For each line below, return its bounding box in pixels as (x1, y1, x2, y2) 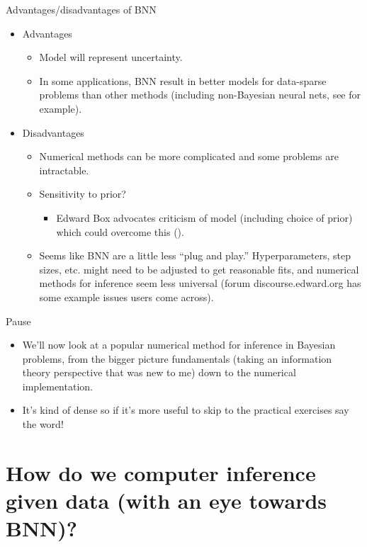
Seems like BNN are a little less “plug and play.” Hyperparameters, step (39, 248, 351, 263)
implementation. (22, 378, 93, 393)
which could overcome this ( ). (56, 224, 184, 239)
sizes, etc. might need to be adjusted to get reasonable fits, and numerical (39, 261, 359, 276)
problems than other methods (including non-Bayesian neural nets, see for (39, 87, 361, 102)
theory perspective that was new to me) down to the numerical (22, 365, 296, 380)
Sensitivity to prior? (39, 186, 126, 201)
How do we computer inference (6, 458, 316, 487)
